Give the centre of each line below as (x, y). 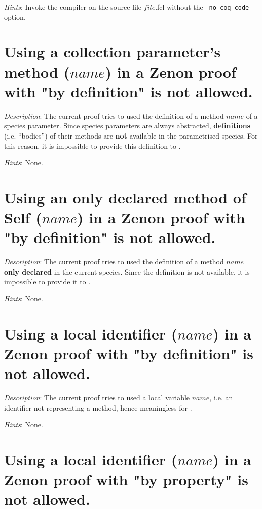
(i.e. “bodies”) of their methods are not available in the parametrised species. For (131, 135)
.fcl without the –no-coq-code (202, 7)
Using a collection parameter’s (113, 52)
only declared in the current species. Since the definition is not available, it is (127, 271)
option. (15, 16)
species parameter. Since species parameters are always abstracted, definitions (127, 126)
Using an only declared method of (125, 197)
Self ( (23, 217)
